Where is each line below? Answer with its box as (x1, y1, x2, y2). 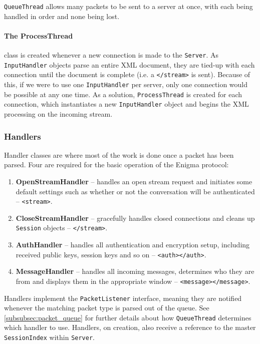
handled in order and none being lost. (4, 11, 120, 21)
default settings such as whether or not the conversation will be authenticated (16, 186, 255, 196)
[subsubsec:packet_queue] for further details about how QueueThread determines (4, 312, 251, 322)
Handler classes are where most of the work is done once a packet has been (4, 149, 234, 160)
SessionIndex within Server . (4, 332, 95, 342)
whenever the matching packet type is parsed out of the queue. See (4, 302, 209, 313)
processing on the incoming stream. (4, 108, 113, 119)
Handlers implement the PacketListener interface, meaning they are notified (4, 292, 242, 303)
